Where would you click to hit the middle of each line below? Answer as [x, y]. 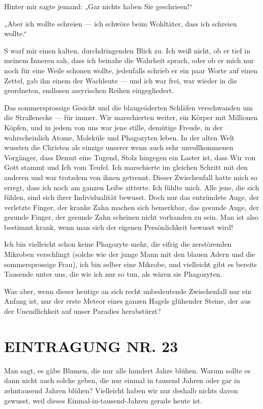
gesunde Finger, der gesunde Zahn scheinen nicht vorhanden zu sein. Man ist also [131, 217]
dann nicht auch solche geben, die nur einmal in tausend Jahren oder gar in [122, 380]
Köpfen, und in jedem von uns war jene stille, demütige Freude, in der [114, 127]
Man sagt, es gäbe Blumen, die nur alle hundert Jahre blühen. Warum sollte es [127, 370]
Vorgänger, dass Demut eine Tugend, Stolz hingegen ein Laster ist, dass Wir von [130, 157]
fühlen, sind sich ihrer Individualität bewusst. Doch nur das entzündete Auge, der [132, 197]
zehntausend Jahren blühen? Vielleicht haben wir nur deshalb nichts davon [121, 390]
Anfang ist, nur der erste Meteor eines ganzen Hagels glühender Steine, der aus [127, 301]
